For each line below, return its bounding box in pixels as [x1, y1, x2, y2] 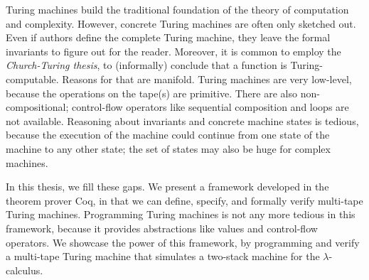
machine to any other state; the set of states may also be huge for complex [6, 141, 331, 156]
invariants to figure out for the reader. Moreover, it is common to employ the [6, 43, 341, 58]
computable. [6, 71, 59, 86]
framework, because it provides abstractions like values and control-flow [6, 220, 318, 235]
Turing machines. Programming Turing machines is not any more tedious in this [6, 207, 355, 222]
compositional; [6, 99, 69, 114]
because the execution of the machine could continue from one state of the [6, 127, 330, 142]
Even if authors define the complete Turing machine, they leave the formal [6, 30, 331, 45]
